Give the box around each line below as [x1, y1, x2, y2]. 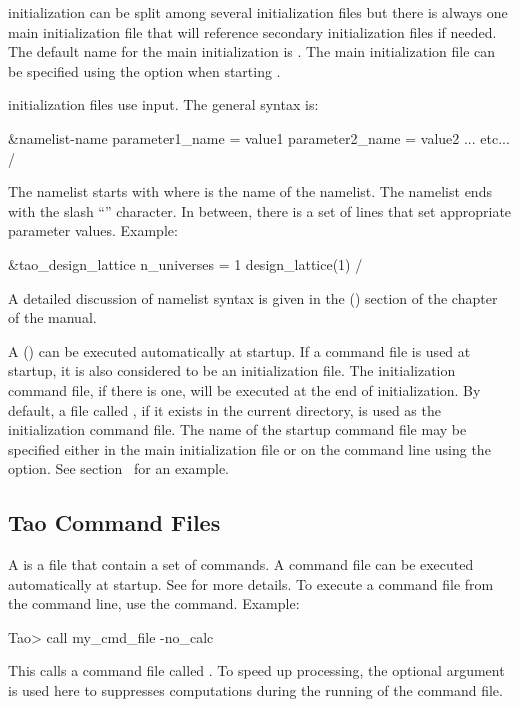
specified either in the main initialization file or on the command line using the [8, 438, 491, 459]
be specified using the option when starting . [8, 60, 281, 81]
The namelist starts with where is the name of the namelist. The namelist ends [8, 181, 492, 202]
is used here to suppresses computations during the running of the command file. [8, 680, 503, 701]
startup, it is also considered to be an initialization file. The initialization [8, 360, 456, 381]
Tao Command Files [8, 507, 221, 538]
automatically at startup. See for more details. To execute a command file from [8, 573, 494, 594]
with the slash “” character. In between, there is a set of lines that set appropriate [8, 200, 512, 221]
